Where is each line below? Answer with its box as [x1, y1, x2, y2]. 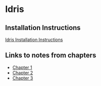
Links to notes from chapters [5, 51, 97, 59]
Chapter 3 [12, 75, 33, 81]
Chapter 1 [12, 64, 32, 70]
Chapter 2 [12, 69, 33, 75]
